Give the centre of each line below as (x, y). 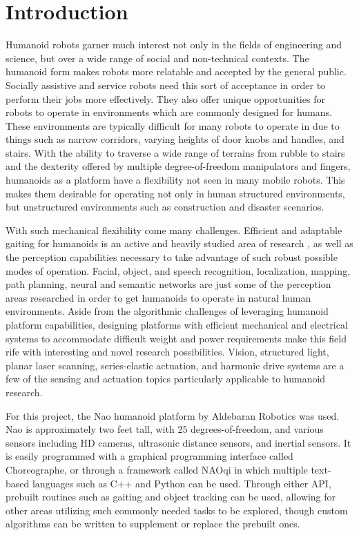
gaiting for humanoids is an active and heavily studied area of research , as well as (179, 243)
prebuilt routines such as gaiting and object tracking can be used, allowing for (171, 497)
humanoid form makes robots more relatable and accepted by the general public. (176, 71)
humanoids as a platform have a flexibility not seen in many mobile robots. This (175, 180)
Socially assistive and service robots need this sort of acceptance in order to (166, 85)
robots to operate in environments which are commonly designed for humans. (169, 112)
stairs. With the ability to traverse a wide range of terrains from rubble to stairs (175, 152)
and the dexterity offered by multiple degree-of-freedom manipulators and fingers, (178, 166)
